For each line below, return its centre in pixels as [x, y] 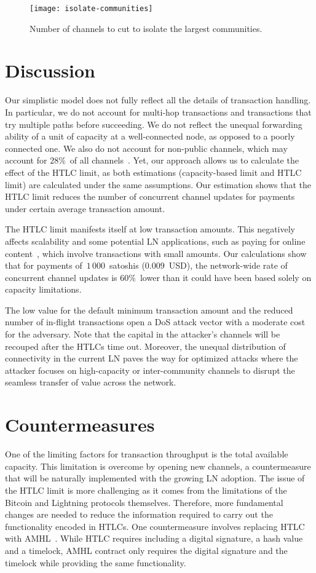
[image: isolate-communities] [91, 9]
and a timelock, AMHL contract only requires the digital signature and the [146, 550]
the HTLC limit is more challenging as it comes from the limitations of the [146, 490]
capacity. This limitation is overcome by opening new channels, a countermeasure [158, 466]
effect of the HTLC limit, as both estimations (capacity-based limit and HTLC [153, 172]
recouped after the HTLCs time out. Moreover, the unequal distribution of [145, 346]
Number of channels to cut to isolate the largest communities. [146, 28]
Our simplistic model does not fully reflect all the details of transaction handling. [158, 100]
